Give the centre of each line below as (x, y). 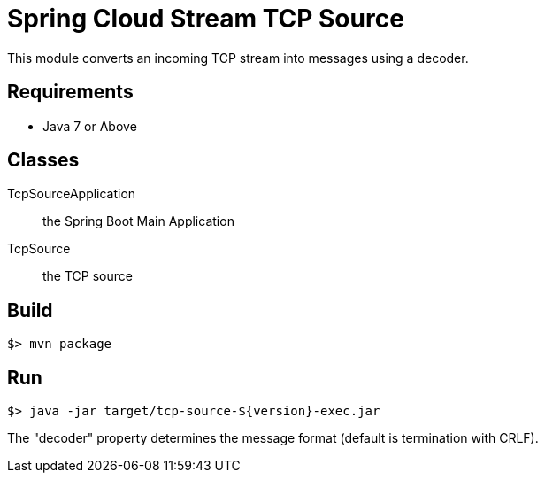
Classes (43, 160)
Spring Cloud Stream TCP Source (206, 19)
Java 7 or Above (90, 126)
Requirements (70, 92)
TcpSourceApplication (72, 194)
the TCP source (88, 276)
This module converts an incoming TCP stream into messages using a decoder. (238, 58)
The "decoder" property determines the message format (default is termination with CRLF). (273, 438)
